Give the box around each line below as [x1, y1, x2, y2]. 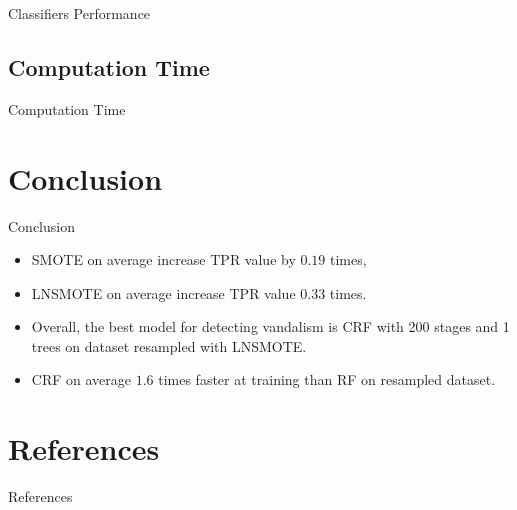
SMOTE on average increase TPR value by [31, 249, 296, 270]
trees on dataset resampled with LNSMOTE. [31, 335, 307, 356]
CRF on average [31, 369, 131, 390]
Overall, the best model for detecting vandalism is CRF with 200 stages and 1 [31, 316, 510, 337]
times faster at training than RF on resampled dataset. [158, 369, 496, 390]
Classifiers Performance [8, 3, 151, 23]
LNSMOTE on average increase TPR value [31, 282, 296, 303]
